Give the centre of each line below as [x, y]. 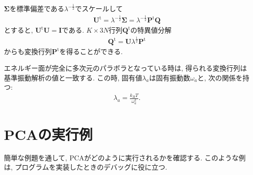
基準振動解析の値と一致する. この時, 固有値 [73, 77]
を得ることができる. [91, 51]
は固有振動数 [170, 77]
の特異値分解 [151, 30]
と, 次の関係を [220, 77]
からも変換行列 [28, 51]
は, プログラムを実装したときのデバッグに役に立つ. [86, 167]
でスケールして [99, 9]
